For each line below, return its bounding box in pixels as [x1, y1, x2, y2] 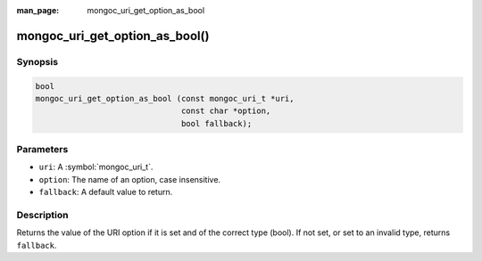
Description [16, 209, 69, 222]
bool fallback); [180, 118, 253, 128]
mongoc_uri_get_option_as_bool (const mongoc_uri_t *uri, [35, 94, 295, 103]
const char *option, [180, 106, 271, 116]
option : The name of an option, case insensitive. [38, 174, 221, 184]
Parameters [16, 143, 69, 156]
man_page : [16, 5, 60, 15]
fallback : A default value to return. [38, 187, 173, 198]
